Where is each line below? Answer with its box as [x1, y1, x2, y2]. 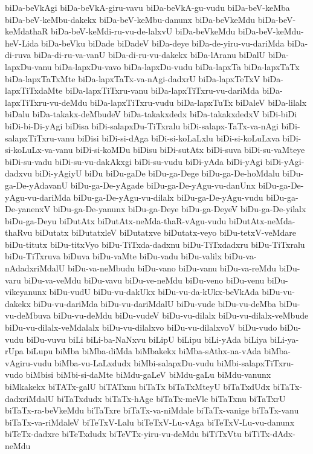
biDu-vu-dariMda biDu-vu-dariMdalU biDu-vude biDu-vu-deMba [33, 297, 276, 310]
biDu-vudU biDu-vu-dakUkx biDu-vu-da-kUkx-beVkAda [49, 285, 259, 298]
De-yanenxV [5, 203, 51, 215]
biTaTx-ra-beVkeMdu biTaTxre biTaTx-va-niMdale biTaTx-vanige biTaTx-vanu [5, 404, 299, 417]
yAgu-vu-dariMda [5, 190, 71, 203]
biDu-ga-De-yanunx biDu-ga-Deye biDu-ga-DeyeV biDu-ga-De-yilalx [53, 203, 306, 215]
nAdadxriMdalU [5, 262, 65, 274]
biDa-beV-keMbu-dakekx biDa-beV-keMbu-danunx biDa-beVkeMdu [5, 13, 256, 25]
